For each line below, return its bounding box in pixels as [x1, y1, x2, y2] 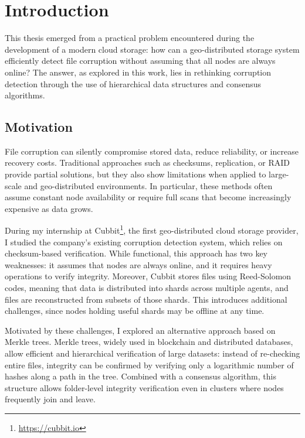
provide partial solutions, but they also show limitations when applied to [5, 168, 266, 180]
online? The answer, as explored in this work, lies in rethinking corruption [5, 66, 272, 78]
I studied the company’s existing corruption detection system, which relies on [5, 235, 283, 248]
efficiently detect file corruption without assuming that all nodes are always [5, 54, 276, 67]
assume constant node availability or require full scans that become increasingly [5, 191, 292, 203]
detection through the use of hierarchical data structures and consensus [5, 77, 261, 90]
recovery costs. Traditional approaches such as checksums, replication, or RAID [5, 156, 290, 169]
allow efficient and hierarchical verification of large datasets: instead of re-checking [5, 347, 300, 360]
